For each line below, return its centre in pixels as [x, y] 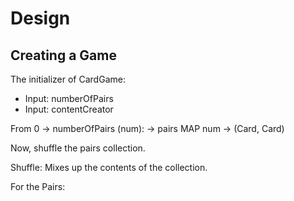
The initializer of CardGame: [68, 79]
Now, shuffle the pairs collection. [78, 148]
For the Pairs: [38, 186]
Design [40, 18]
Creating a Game [63, 55]
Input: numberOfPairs [69, 98]
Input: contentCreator [69, 109]
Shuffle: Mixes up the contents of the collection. [109, 167]
